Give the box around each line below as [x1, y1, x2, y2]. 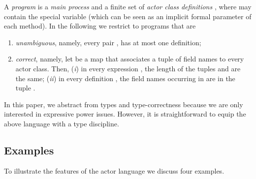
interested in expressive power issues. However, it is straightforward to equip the [4, 109, 246, 119]
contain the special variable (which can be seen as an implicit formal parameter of [4, 11, 252, 21]
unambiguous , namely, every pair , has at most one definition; [15, 37, 201, 47]
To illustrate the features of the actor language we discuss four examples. [4, 165, 224, 176]
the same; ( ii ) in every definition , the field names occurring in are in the [15, 73, 235, 83]
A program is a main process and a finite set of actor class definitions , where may [4, 1, 252, 11]
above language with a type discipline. [4, 118, 119, 128]
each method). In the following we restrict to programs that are [4, 21, 196, 31]
